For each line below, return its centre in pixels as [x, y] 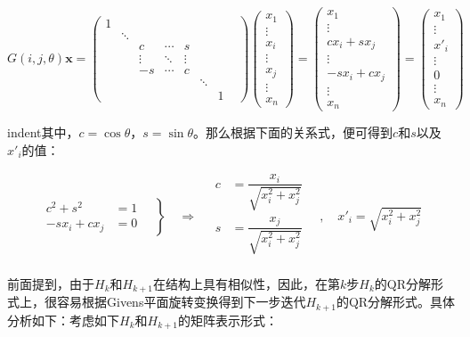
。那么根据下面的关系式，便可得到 [293, 132]
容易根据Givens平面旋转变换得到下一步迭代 [181, 302]
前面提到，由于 [51, 283]
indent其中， [43, 132]
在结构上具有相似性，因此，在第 [247, 283]
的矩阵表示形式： [228, 320]
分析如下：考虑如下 [63, 320]
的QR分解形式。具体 [396, 302]
